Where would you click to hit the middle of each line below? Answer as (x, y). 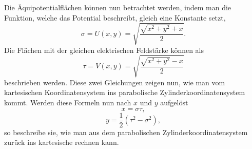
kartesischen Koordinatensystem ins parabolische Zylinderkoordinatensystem (125, 92)
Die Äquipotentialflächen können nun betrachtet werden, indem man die (118, 7)
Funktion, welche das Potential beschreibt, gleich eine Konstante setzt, (115, 17)
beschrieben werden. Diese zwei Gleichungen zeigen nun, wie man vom (115, 82)
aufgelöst (174, 103)
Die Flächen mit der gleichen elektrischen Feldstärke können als (104, 50)
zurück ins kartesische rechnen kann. (62, 142)
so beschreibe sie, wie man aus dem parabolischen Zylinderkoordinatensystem (126, 132)
